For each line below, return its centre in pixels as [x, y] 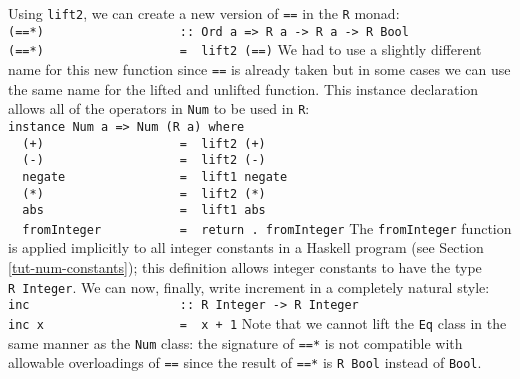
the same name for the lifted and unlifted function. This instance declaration [243, 88]
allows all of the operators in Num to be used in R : [159, 108]
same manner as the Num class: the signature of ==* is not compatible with [235, 342]
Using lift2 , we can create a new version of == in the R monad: [204, 13]
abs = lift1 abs [144, 210]
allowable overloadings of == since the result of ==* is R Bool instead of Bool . [245, 362]
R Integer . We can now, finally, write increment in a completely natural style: [249, 286]
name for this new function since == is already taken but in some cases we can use [259, 68]
